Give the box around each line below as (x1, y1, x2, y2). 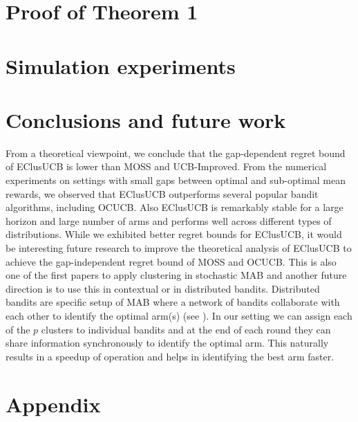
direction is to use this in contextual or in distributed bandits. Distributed (6, 281, 320, 295)
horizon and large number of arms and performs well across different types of (6, 213, 332, 228)
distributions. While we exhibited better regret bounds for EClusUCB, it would (6, 227, 342, 241)
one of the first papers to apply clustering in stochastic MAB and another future (6, 268, 347, 282)
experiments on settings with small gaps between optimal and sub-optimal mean (6, 173, 346, 187)
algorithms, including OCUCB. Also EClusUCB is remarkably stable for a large (6, 200, 343, 214)
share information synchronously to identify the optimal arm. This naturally (6, 336, 329, 350)
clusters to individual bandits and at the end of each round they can (41, 322, 331, 336)
